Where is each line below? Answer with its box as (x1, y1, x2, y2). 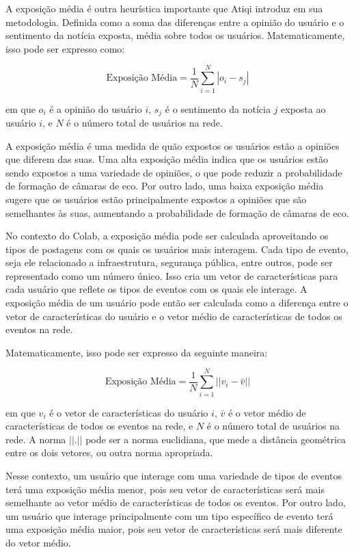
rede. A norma (5, 432, 66, 446)
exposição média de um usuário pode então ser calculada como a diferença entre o (5, 295, 349, 310)
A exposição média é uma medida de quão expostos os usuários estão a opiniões (5, 138, 340, 153)
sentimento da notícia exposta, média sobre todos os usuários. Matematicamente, (5, 28, 345, 42)
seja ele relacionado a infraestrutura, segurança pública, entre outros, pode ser (5, 255, 333, 270)
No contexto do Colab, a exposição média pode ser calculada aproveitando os (5, 228, 329, 243)
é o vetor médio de (228, 405, 306, 419)
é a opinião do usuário (49, 101, 142, 116)
